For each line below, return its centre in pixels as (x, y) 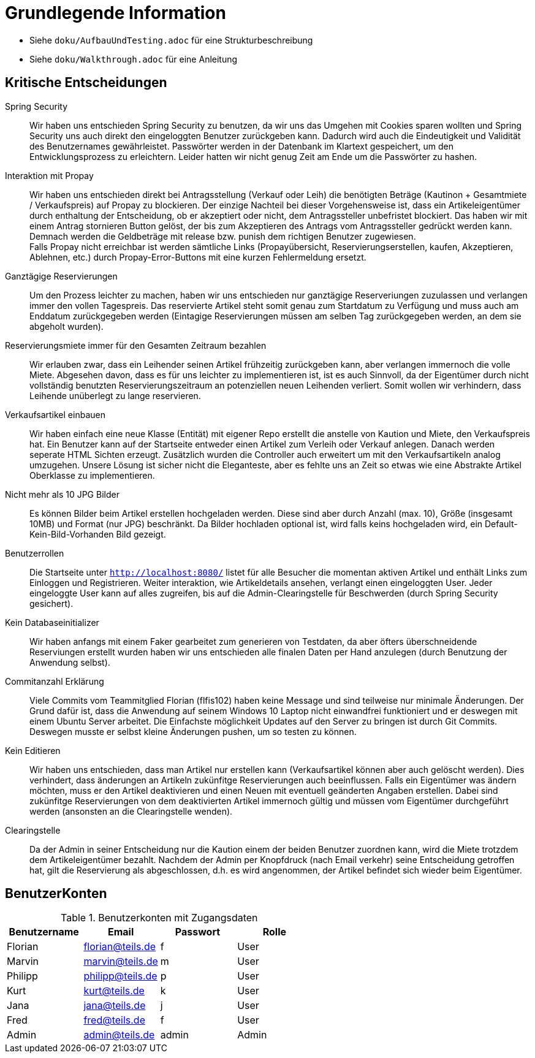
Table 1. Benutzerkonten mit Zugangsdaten (159, 918)
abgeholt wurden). (66, 326)
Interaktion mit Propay (49, 175)
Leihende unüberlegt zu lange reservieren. (115, 395)
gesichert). (51, 603)
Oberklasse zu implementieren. (92, 475)
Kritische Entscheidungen (86, 83)
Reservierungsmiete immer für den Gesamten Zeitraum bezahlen (136, 345)
